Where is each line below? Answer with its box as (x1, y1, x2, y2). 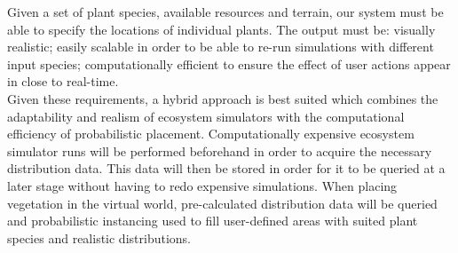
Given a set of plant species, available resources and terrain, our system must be (7, 3, 444, 20)
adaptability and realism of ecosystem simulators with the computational (7, 107, 405, 125)
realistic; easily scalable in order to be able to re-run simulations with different (7, 37, 434, 56)
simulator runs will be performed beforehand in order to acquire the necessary (7, 141, 432, 160)
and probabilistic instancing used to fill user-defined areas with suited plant (7, 211, 418, 230)
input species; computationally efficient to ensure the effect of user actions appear (7, 54, 451, 73)
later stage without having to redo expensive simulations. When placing (7, 176, 398, 194)
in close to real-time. (7, 72, 119, 91)
